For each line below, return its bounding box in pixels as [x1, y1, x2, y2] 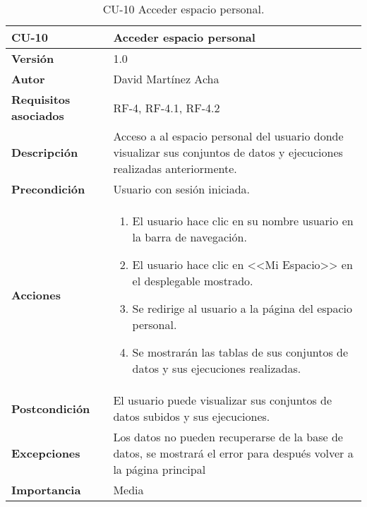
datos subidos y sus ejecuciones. [113, 408, 270, 424]
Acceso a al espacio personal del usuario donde [113, 128, 344, 144]
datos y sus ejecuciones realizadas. [132, 360, 301, 376]
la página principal [113, 461, 206, 477]
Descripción [11, 144, 78, 160]
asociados [11, 107, 64, 124]
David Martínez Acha [113, 71, 219, 87]
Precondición [11, 181, 85, 197]
